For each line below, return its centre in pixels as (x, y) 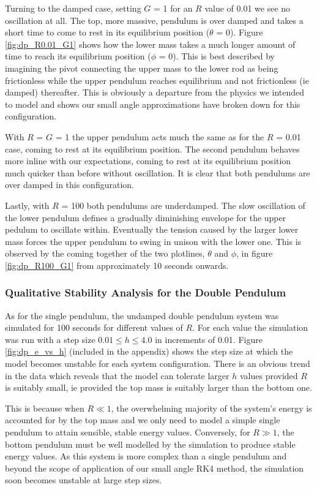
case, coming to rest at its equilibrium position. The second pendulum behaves (152, 149)
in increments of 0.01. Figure (209, 339)
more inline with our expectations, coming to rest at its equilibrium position (148, 161)
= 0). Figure (240, 32)
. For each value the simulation (250, 327)
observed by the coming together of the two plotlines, (105, 253)
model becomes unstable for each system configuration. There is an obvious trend (158, 364)
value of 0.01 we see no (248, 8)
